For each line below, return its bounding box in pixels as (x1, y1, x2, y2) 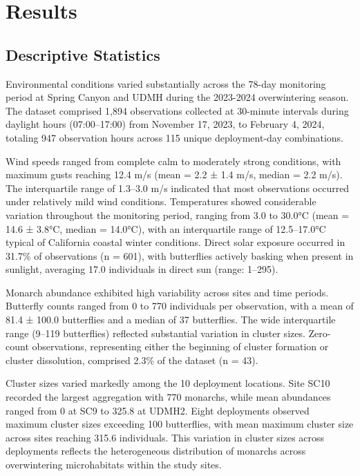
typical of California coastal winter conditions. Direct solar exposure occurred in (6, 235, 345, 249)
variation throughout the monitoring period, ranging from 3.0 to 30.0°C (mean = (6, 207, 350, 222)
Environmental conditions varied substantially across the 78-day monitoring (6, 76, 326, 91)
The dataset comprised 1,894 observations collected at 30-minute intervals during (6, 103, 349, 117)
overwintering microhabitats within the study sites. (6, 457, 222, 472)
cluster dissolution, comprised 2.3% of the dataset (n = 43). (6, 352, 258, 367)
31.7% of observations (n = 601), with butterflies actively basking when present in (6, 248, 354, 263)
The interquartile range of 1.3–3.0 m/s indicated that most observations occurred (6, 180, 350, 195)
